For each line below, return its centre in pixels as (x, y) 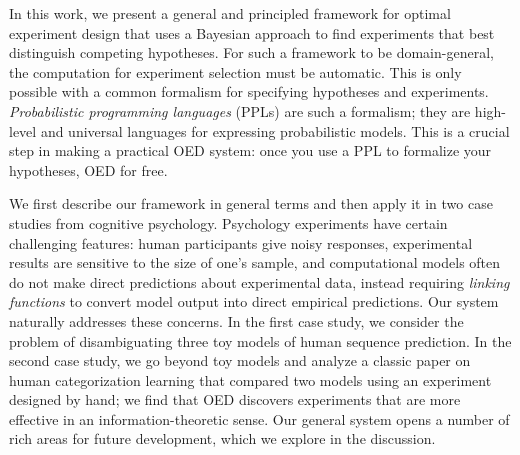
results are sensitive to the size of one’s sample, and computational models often (255, 262)
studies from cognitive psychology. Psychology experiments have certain (228, 222)
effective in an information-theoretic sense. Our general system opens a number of (259, 418)
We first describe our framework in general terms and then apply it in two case (251, 203)
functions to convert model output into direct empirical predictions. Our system (254, 301)
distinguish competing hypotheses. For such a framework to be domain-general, (251, 52)
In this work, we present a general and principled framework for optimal (230, 13)
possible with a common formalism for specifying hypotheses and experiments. (249, 91)
